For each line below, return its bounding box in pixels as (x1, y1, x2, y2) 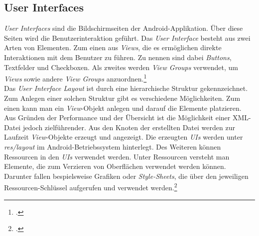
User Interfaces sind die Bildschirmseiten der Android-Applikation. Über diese (4, 23, 243, 33)
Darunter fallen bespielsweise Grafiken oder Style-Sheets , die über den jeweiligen (4, 170, 249, 181)
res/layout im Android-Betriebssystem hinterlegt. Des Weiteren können (4, 141, 221, 152)
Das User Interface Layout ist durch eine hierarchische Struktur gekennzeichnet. (4, 83, 248, 93)
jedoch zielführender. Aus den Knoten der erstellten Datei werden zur (22, 122, 235, 132)
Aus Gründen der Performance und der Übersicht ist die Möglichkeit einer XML (4, 112, 249, 123)
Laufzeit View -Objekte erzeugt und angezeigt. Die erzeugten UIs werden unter (4, 132, 243, 142)
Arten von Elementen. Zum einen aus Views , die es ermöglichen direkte (4, 42, 222, 53)
